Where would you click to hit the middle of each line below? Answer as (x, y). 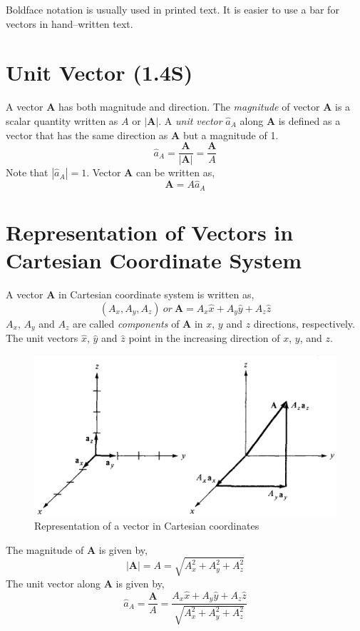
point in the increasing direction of (204, 338)
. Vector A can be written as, (151, 172)
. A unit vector (190, 120)
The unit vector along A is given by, (85, 583)
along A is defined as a (290, 120)
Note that (27, 172)
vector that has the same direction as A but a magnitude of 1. (142, 135)
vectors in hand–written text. (70, 23)
